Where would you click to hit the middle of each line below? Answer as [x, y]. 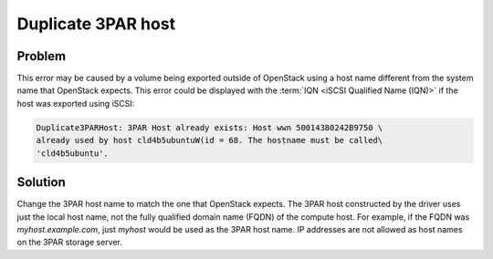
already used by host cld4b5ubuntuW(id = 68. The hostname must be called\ [210, 140]
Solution [41, 182]
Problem [42, 56]
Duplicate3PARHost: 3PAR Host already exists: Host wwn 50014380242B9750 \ [210, 127]
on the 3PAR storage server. [69, 243]
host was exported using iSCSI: [76, 103]
